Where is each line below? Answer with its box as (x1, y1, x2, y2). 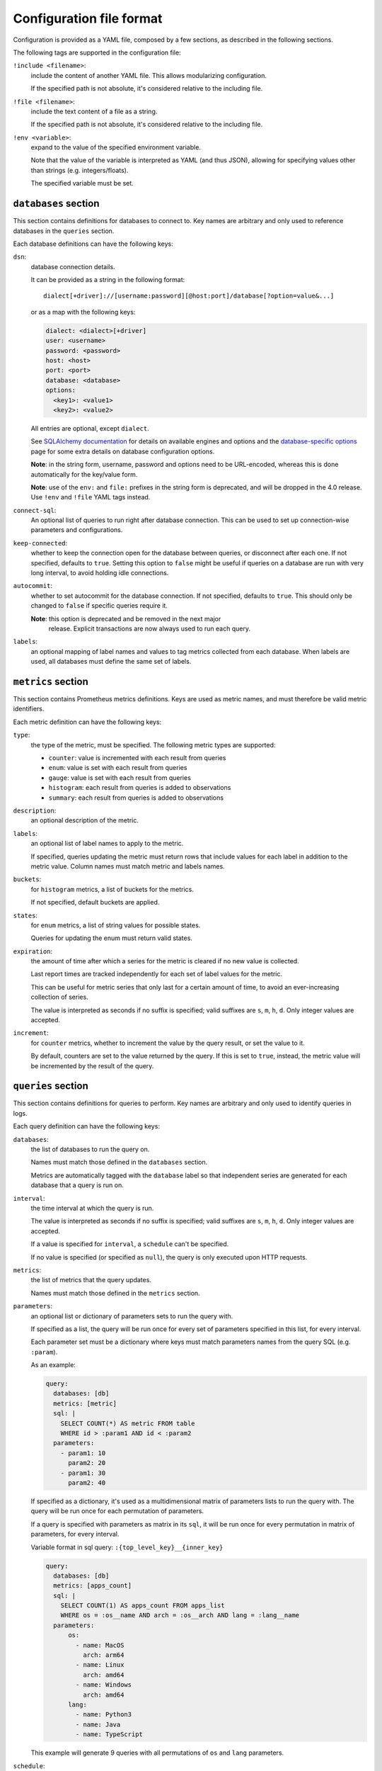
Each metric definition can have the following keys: (13, 718, 162, 726)
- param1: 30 (60, 1469, 106, 1477)
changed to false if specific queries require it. (30, 601, 168, 610)
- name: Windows (75, 1681, 132, 1689)
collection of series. (30, 992, 88, 1002)
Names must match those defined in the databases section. (30, 1158, 208, 1167)
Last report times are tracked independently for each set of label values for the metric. (30, 970, 283, 978)
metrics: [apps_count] (53, 1582, 132, 1590)
